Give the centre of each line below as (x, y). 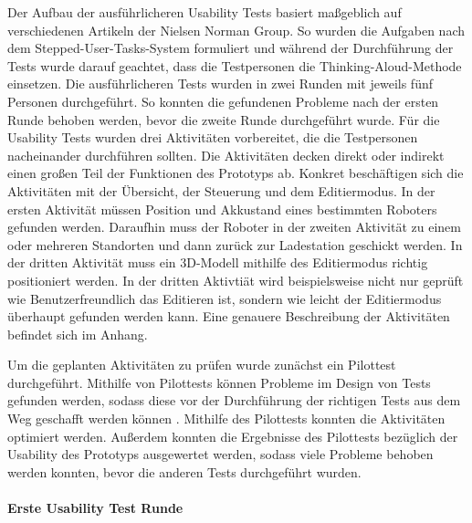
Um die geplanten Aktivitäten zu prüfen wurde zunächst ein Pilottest (202, 365)
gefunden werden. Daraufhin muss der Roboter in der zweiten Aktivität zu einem (234, 227)
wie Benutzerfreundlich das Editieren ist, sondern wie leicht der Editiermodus (225, 298)
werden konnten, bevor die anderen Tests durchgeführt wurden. (184, 471)
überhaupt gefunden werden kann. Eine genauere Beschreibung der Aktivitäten (229, 316)
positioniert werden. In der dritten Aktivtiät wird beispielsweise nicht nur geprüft (236, 280)
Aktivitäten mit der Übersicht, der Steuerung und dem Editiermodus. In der (221, 190)
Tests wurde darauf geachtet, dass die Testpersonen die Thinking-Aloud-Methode (235, 65)
